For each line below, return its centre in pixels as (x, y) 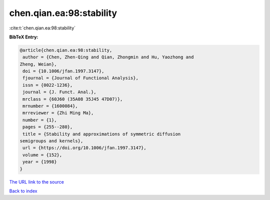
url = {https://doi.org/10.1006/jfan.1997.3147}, (85, 148)
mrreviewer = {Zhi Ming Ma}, (58, 113)
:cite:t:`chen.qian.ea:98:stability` (42, 28)
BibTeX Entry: (24, 37)
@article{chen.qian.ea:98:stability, (66, 50)
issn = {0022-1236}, (48, 85)
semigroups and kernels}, (51, 141)
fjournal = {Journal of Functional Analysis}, (80, 78)
